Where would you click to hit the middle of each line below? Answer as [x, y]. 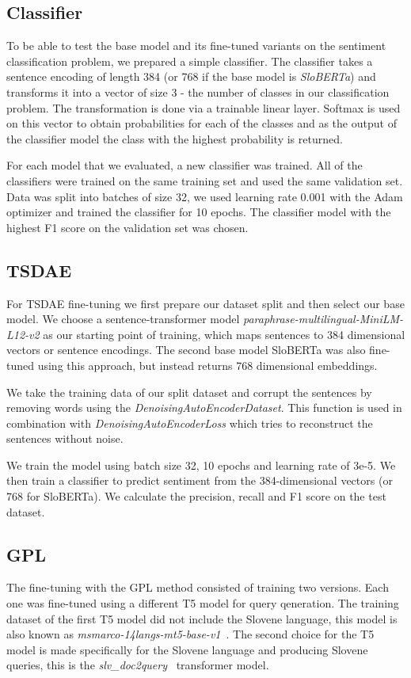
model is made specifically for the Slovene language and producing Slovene [187, 649]
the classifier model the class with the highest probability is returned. [175, 138]
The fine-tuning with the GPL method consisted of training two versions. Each [198, 587]
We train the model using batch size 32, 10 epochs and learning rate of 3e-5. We [201, 465]
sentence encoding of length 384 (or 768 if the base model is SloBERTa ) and [191, 76]
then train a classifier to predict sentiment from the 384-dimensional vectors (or [200, 480]
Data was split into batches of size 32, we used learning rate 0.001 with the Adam [205, 196]
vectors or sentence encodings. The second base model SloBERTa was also [186, 350]
